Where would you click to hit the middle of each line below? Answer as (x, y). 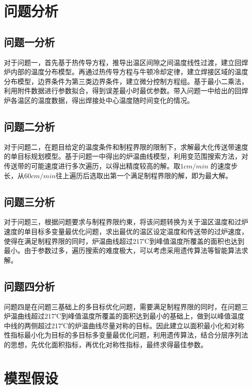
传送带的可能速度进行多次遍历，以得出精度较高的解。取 (92, 165)
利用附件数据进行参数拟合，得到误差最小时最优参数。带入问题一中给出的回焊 (126, 91)
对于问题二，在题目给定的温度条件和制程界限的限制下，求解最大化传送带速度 (126, 146)
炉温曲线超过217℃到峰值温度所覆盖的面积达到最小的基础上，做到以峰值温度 (124, 316)
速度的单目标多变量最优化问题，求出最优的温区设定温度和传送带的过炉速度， (126, 231)
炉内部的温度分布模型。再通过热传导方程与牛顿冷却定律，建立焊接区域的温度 (126, 72)
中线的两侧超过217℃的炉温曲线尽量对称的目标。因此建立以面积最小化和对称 (124, 325)
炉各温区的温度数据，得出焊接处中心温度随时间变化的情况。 (99, 100)
